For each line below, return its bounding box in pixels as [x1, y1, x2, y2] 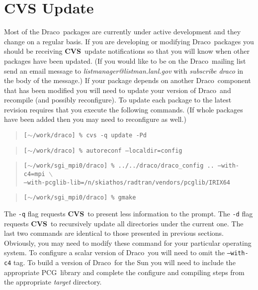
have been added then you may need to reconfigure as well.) [4, 114, 186, 124]
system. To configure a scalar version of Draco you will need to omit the [4, 247, 225, 258]
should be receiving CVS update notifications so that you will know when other [4, 46, 250, 56]
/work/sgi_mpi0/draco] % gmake [32, 194, 136, 201]
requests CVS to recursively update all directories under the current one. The [4, 218, 244, 228]
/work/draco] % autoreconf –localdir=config [32, 147, 182, 154]
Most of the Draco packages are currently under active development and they [4, 26, 241, 37]
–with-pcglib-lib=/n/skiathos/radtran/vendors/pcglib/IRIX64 [23, 179, 231, 186]
